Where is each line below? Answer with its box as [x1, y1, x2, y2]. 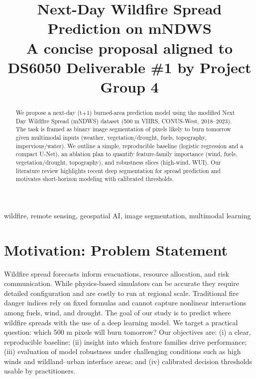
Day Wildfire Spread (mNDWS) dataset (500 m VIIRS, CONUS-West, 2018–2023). [15, 116, 232, 125]
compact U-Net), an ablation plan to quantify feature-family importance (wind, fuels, [15, 150, 238, 158]
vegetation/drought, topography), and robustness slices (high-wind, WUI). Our [15, 158, 221, 166]
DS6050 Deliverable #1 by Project [7, 57, 252, 77]
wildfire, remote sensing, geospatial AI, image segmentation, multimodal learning [4, 210, 251, 220]
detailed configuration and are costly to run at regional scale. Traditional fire [4, 287, 239, 298]
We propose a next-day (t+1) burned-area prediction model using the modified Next [15, 108, 235, 116]
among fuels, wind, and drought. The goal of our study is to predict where [4, 307, 231, 317]
